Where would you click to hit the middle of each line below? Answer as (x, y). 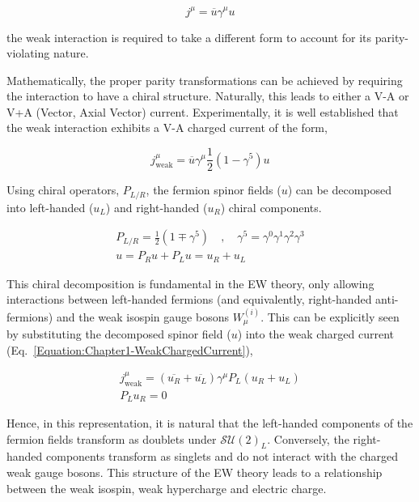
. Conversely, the (308, 438)
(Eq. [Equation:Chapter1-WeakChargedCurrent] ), (130, 349)
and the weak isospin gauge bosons (142, 316)
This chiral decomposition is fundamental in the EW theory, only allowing (190, 283)
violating (28, 53)
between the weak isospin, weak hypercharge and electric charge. (167, 488)
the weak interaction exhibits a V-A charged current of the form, (167, 128)
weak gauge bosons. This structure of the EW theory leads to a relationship (195, 472)
